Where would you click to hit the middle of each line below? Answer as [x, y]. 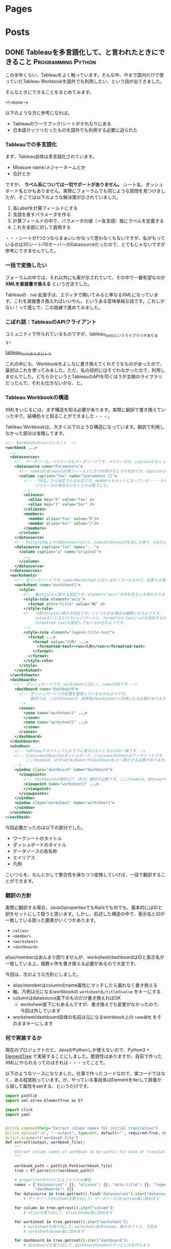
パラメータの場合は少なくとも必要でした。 [73, 485]
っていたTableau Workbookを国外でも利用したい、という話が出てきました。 [85, 82]
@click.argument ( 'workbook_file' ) [42, 1138]
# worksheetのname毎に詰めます [54, 1231]
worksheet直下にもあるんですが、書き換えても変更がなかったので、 [91, 1004]
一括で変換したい [26, 265]
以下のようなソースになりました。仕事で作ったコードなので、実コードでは [83, 1074]
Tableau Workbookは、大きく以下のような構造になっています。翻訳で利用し [85, 427]
